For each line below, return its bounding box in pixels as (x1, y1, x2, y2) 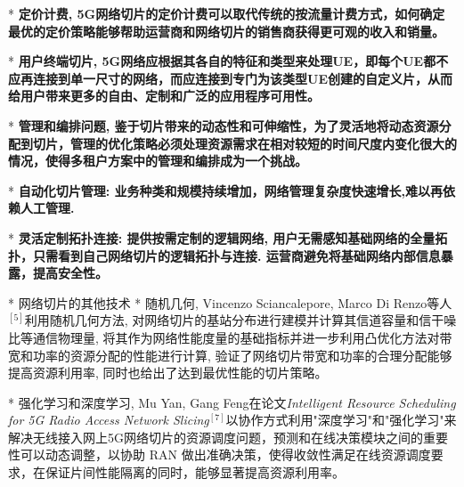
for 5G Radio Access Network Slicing (8, 410, 209, 429)
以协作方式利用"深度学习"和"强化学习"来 (225, 410, 457, 429)
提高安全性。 (32, 264, 108, 282)
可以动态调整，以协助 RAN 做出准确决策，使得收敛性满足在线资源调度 (20, 445, 431, 464)
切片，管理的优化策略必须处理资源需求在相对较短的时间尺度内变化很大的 (32, 134, 457, 152)
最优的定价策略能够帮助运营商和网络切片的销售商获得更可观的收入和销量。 (8, 21, 444, 40)
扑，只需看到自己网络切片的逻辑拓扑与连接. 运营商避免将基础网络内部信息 (8, 246, 441, 264)
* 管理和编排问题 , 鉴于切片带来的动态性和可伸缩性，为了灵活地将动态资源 (8, 116, 439, 134)
